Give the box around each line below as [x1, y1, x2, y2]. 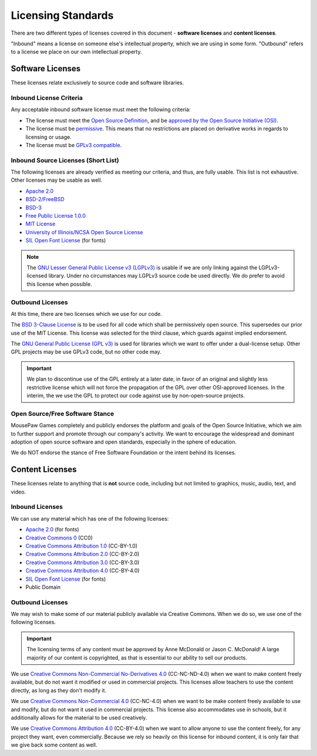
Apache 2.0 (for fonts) [25, 526, 79, 533]
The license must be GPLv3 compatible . [25, 141, 122, 148]
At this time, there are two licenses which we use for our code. [11, 310, 163, 317]
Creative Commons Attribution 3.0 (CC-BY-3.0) [25, 559, 140, 566]
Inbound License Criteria [11, 94, 83, 102]
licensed [26, 272, 48, 279]
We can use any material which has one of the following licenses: [11, 515, 169, 522]
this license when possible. [26, 280, 92, 288]
